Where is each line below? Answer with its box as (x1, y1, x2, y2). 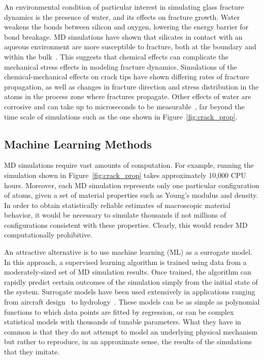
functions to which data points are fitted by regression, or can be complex (4, 306, 234, 317)
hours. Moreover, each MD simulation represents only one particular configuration (4, 179, 259, 190)
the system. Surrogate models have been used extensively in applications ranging (4, 286, 255, 297)
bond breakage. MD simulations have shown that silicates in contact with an (4, 31, 243, 42)
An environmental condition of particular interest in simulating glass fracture (4, 2, 244, 12)
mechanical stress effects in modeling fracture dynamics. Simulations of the (4, 61, 238, 72)
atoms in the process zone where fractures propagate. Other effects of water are (4, 91, 251, 102)
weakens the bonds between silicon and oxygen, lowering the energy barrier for (4, 21, 249, 32)
